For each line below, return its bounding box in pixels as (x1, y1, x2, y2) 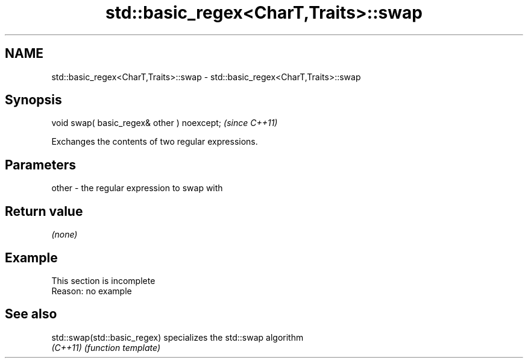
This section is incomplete (51, 275, 156, 286)
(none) (51, 229, 78, 240)
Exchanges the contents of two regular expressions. (51, 136, 258, 147)
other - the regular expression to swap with (51, 183, 223, 194)
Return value (5, 203, 83, 219)
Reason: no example (51, 285, 132, 296)
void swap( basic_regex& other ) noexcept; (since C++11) (51, 118, 278, 128)
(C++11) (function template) (51, 342, 161, 353)
